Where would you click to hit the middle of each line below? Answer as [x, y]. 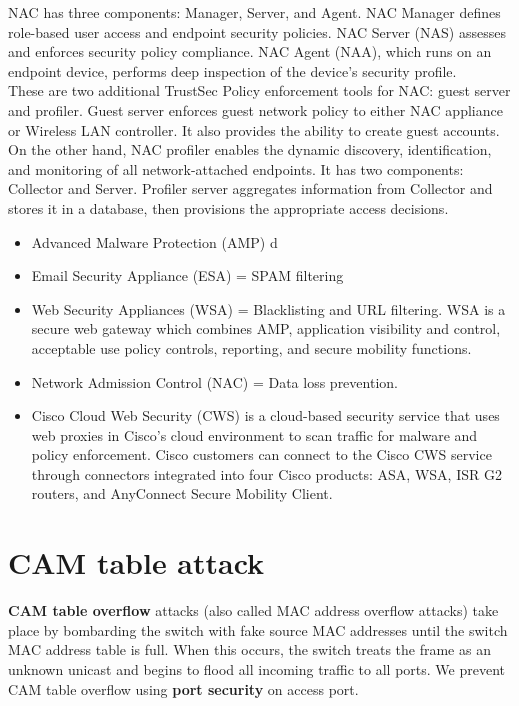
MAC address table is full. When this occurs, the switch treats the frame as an [249, 649]
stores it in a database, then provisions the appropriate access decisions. [228, 207]
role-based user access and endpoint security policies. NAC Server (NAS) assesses [257, 31]
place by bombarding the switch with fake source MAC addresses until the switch [258, 629]
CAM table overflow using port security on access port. [183, 688]
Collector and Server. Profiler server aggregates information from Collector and [250, 188]
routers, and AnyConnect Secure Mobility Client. [182, 493]
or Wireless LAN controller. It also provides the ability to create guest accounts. [254, 129]
